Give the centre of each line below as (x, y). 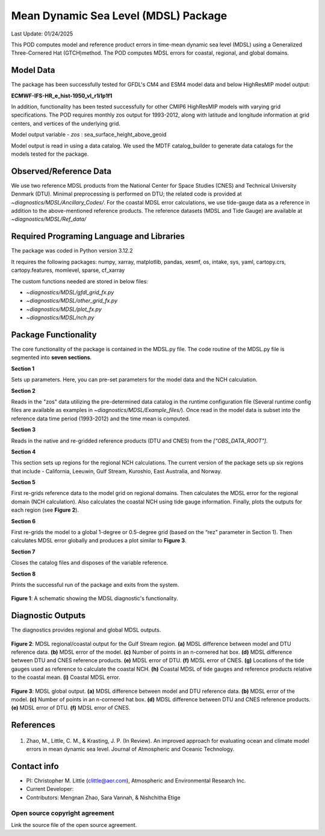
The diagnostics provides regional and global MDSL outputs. (86, 630)
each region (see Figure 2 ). (45, 510)
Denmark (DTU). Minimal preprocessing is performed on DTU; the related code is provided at (126, 194)
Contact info (35, 766)
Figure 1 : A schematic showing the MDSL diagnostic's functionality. (94, 598)
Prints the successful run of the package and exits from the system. (95, 585)
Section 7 (23, 552)
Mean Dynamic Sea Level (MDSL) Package (119, 16)
